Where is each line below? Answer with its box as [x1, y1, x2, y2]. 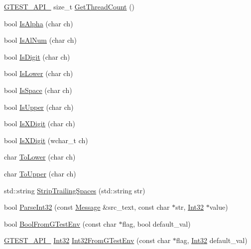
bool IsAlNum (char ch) [4, 35, 77, 45]
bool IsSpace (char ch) [4, 84, 72, 95]
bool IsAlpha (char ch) [4, 18, 73, 28]
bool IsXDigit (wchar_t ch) [4, 135, 88, 145]
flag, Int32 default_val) [176, 235, 248, 246]
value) [209, 202, 228, 212]
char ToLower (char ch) [4, 152, 76, 162]
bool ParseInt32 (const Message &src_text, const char [4, 202, 170, 212]
